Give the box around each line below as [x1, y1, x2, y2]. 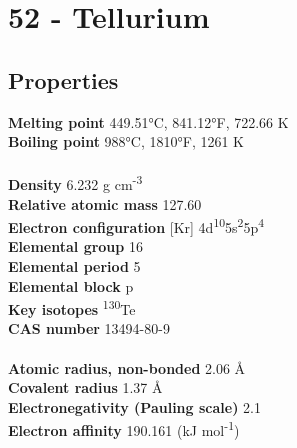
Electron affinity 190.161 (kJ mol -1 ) [8, 417, 240, 441]
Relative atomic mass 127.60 [8, 193, 202, 214]
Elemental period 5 [8, 256, 141, 277]
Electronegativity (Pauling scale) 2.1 [8, 396, 261, 417]
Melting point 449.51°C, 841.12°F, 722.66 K [8, 111, 289, 132]
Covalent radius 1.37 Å [8, 377, 163, 398]
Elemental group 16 [8, 236, 143, 257]
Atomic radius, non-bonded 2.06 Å [8, 357, 246, 378]
